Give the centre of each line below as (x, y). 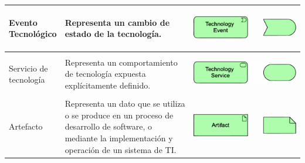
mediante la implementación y (119, 137)
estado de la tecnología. (113, 34)
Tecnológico (33, 34)
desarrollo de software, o (109, 126)
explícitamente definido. (108, 85)
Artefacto (26, 126)
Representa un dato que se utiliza (125, 103)
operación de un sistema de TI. (121, 149)
